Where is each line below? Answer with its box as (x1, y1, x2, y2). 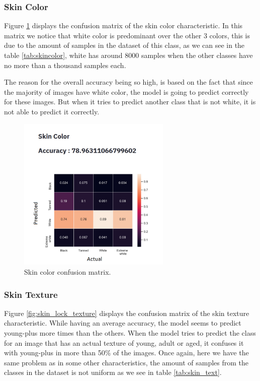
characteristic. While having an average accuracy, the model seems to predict (4, 317, 241, 328)
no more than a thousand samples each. (4, 59, 126, 70)
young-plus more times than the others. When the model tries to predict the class (4, 328, 256, 338)
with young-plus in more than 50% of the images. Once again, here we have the (4, 347, 249, 358)
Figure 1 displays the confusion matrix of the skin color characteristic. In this (4, 20, 243, 31)
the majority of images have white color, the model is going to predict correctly (4, 86, 249, 97)
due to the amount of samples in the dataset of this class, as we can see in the (4, 40, 245, 50)
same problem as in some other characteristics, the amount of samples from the (4, 357, 248, 367)
